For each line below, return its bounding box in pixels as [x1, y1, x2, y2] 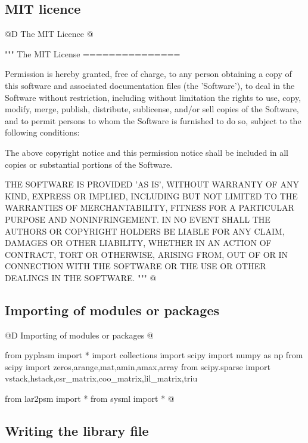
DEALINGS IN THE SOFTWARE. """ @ [5, 271, 157, 284]
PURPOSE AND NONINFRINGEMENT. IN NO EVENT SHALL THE [5, 213, 270, 225]
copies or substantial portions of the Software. [5, 158, 173, 170]
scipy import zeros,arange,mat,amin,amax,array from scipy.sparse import [5, 360, 270, 373]
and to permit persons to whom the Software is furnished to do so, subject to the [5, 114, 301, 127]
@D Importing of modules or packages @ [5, 328, 154, 341]
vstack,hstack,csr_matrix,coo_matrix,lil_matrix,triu [5, 372, 198, 384]
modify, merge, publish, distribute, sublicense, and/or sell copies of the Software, [5, 103, 299, 115]
